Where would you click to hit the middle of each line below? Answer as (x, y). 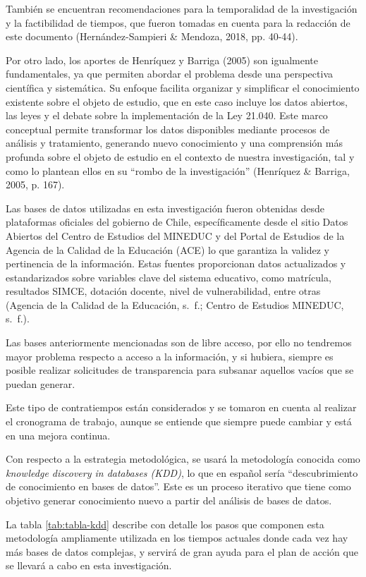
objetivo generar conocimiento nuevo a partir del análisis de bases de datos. (169, 500)
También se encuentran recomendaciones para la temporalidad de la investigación (182, 8)
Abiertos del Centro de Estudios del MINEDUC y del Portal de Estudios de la (175, 235)
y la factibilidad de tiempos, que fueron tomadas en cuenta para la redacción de (178, 22)
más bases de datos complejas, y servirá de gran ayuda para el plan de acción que (182, 551)
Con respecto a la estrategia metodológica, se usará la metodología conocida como (183, 459)
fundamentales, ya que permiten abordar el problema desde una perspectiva (170, 74)
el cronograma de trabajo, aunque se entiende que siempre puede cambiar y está (179, 421)
